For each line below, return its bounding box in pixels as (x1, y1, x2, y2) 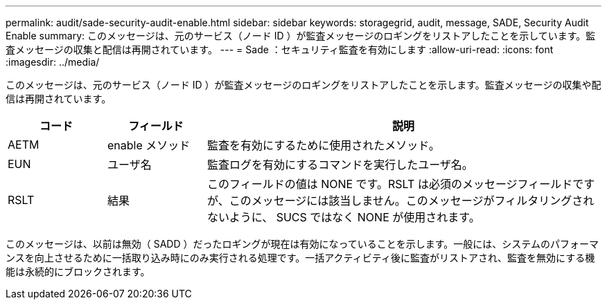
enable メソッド (107, 138, 191, 152)
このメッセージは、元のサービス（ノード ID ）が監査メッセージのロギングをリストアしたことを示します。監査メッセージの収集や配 (6, 79, 601, 91)
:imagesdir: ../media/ (6, 56, 100, 68)
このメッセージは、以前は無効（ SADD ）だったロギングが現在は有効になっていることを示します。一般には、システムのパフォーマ (6, 238, 599, 250)
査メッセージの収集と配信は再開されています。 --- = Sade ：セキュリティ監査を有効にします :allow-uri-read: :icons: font (6, 44, 554, 55)
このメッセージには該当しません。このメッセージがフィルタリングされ (229, 194, 595, 207)
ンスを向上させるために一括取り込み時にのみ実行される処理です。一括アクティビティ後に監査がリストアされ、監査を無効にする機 (6, 252, 595, 264)
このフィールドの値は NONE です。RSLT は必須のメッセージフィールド (206, 177, 573, 191)
